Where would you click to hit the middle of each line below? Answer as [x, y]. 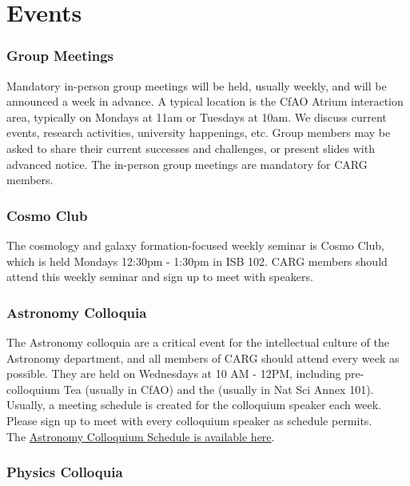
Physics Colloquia [65, 472]
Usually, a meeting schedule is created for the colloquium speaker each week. [194, 405]
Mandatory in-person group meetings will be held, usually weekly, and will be [197, 85]
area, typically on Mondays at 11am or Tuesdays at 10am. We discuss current [197, 116]
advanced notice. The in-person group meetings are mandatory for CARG [187, 164]
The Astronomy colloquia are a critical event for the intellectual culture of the [198, 341]
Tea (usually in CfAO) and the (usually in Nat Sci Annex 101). [219, 389]
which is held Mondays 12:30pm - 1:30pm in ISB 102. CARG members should [197, 261]
